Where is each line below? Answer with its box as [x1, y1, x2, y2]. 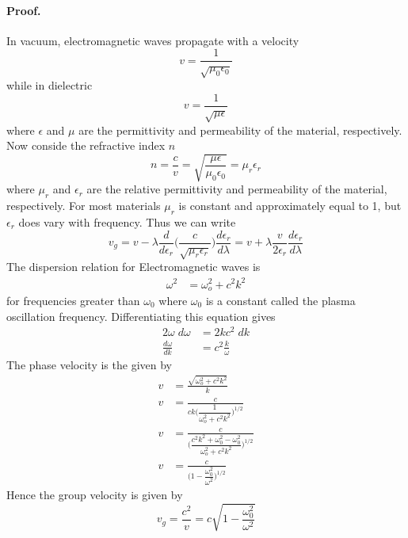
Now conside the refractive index [6, 137, 166, 154]
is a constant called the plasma [205, 292, 356, 308]
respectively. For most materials [6, 197, 161, 214]
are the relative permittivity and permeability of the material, [86, 181, 387, 197]
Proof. [6, 2, 41, 18]
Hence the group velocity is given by [6, 486, 183, 502]
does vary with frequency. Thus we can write [18, 213, 236, 230]
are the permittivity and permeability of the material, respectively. [78, 121, 402, 138]
